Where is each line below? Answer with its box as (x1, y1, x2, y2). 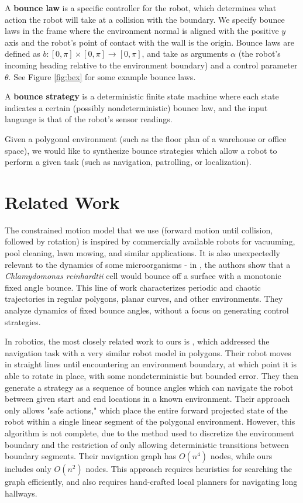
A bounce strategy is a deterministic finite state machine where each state (5, 90, 279, 102)
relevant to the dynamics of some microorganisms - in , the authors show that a (5, 258, 291, 270)
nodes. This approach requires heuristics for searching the (85, 463, 292, 475)
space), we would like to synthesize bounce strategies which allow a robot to (5, 144, 277, 156)
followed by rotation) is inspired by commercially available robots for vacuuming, (5, 235, 295, 247)
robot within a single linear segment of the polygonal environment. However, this (5, 415, 295, 428)
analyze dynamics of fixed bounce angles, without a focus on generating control (5, 304, 289, 316)
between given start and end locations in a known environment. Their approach (5, 392, 290, 405)
